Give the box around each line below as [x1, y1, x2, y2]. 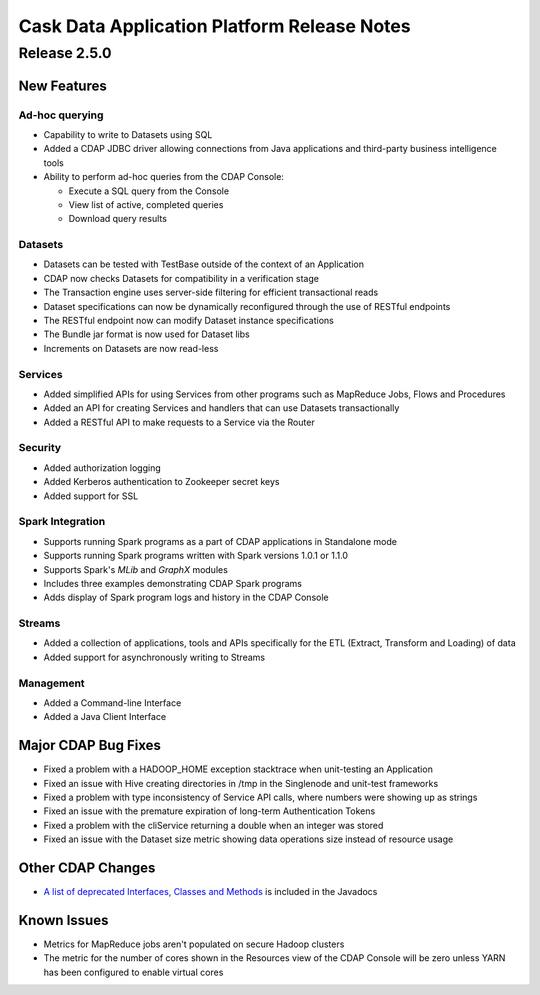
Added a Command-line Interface [43, 697, 182, 709]
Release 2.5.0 [18, 44, 112, 62]
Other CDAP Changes [18, 860, 156, 877]
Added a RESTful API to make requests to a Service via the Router [43, 416, 315, 428]
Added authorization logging [43, 461, 162, 474]
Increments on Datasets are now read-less [43, 342, 219, 354]
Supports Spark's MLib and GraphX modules [43, 563, 229, 575]
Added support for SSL [43, 490, 139, 502]
